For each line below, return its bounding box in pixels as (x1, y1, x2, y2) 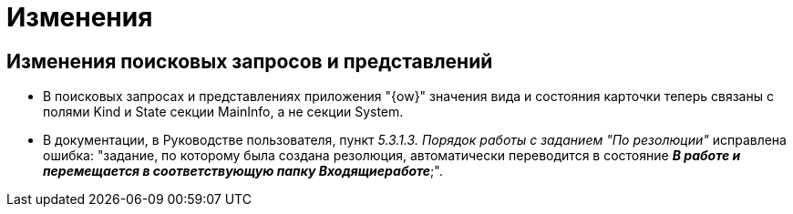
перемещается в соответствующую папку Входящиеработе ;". (43, 163, 443, 179)
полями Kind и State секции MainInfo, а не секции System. (43, 104, 404, 120)
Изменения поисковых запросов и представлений (6, 49, 493, 73)
